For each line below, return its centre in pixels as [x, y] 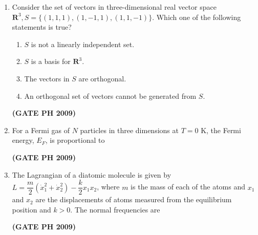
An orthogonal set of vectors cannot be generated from [110, 95]
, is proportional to [75, 140]
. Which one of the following [197, 17]
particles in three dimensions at [129, 130]
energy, [23, 140]
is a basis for [51, 61]
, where [108, 187]
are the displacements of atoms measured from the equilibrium [134, 199]
